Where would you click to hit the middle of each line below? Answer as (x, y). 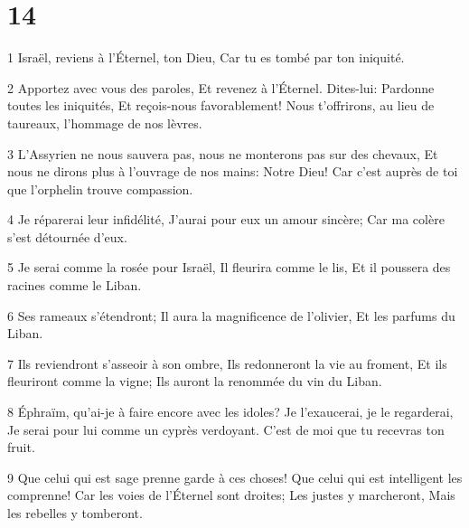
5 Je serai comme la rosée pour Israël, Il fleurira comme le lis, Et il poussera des (229, 267)
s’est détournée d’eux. (67, 236)
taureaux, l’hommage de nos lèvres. (105, 123)
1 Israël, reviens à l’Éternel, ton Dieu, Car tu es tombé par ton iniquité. (206, 57)
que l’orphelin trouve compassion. (100, 189)
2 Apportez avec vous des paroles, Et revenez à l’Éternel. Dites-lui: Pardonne (221, 87)
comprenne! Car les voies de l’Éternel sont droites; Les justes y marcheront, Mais (231, 495)
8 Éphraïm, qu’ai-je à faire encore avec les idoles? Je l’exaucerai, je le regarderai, (230, 412)
